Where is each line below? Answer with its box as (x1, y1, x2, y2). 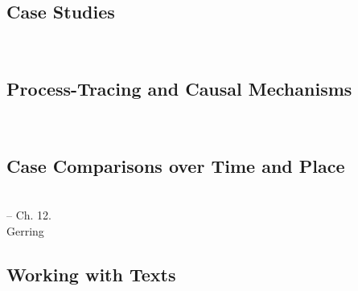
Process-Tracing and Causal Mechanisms (6, 76, 352, 101)
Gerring (6, 222, 44, 239)
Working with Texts (6, 261, 176, 286)
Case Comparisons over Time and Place (6, 153, 345, 178)
